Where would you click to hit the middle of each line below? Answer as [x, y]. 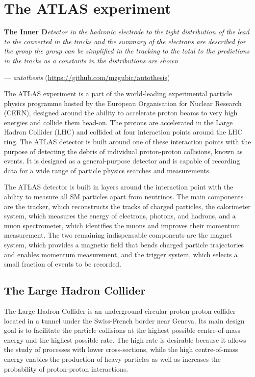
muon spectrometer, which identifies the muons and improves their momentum [122, 225]
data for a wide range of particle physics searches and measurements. [108, 170]
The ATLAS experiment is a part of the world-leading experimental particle [118, 94]
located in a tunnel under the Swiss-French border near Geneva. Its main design [124, 320]
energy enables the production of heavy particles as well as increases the [112, 359]
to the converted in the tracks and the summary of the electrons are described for [125, 41]
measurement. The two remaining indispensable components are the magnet [118, 235]
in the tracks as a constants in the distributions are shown [91, 60]
